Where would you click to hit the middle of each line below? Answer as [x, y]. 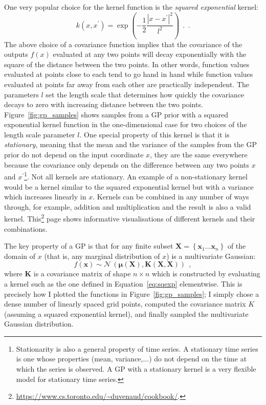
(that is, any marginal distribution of [102, 256]
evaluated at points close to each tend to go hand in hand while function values [129, 74]
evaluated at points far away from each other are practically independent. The [127, 84]
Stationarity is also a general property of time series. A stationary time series [137, 348]
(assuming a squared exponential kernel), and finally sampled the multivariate [126, 313]
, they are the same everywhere [199, 155]
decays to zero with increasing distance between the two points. [104, 104]
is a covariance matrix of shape [82, 274]
